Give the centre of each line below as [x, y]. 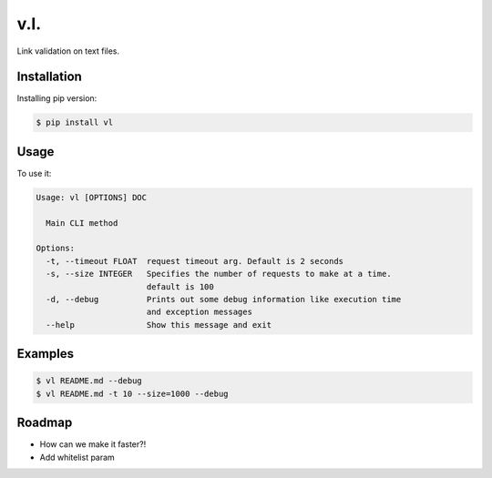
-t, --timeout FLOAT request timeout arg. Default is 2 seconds [195, 261]
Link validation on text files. [68, 51]
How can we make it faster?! [93, 444]
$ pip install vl [75, 122]
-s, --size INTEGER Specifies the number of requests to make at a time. [219, 274]
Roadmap [45, 423]
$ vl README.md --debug [89, 381]
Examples [46, 354]
